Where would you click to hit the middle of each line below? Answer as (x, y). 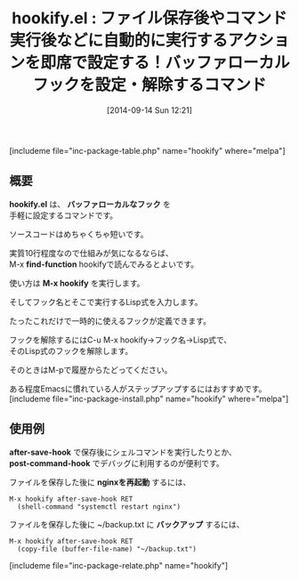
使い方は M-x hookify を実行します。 (77, 283)
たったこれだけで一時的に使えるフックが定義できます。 (110, 320)
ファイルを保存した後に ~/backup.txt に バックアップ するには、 (127, 524)
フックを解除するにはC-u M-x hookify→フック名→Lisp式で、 (121, 340)
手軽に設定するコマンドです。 (64, 215)
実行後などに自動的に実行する (119, 40)
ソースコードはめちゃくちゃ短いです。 (79, 234)
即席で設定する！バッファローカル (166, 63)
